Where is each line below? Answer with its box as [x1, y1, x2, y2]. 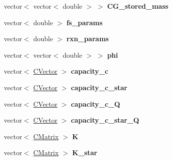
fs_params [66, 17, 103, 27]
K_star [72, 147, 97, 158]
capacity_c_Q [71, 98, 120, 109]
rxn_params [66, 33, 109, 44]
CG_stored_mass [107, 1, 169, 11]
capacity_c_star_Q [71, 115, 140, 125]
